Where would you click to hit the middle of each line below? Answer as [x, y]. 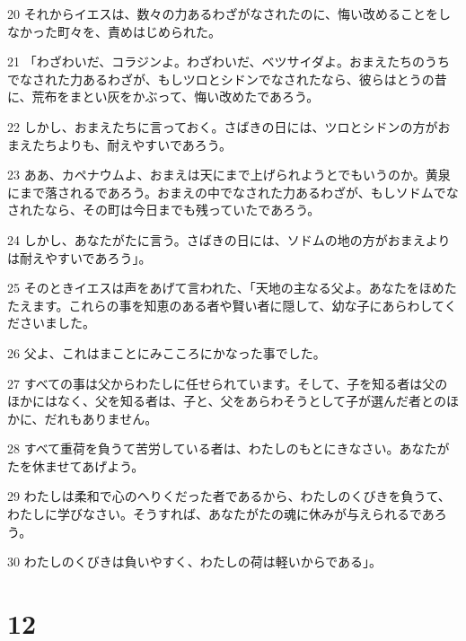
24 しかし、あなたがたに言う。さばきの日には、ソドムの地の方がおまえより [229, 239]
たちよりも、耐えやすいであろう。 [132, 144]
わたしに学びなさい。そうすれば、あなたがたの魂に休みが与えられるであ [221, 514]
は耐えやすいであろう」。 [79, 257]
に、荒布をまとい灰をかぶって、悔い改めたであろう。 [163, 97]
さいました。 [57, 323]
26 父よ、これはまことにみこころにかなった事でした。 [167, 352]
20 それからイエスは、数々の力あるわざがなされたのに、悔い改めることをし [229, 13]
